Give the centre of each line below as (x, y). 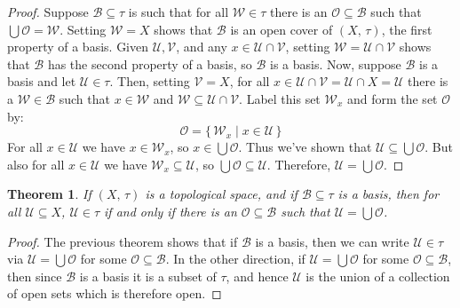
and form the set (392, 98)
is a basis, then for (389, 194)
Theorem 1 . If (49, 194)
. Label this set (280, 98)
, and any (202, 47)
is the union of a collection (378, 276)
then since (35, 276)
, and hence (257, 276)
